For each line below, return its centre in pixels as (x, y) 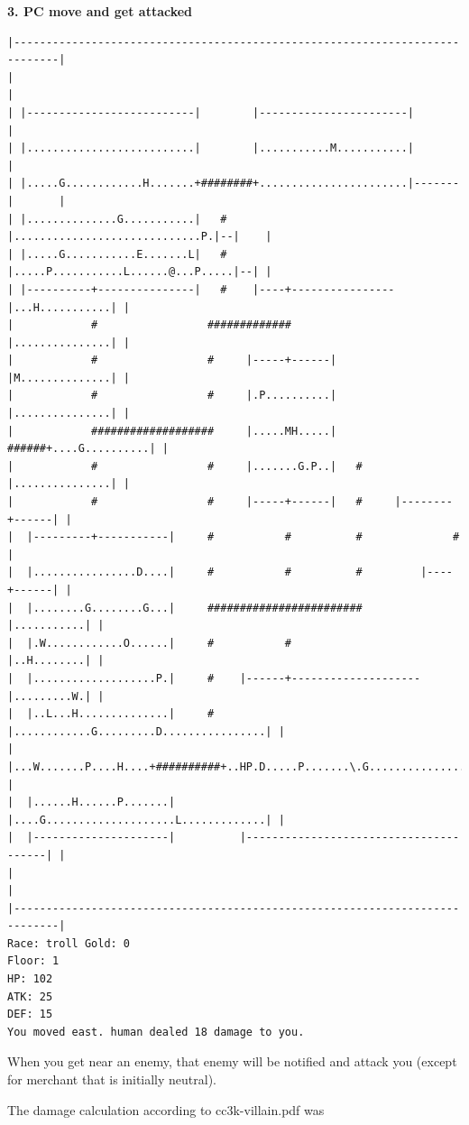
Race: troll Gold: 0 (69, 943)
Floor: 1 (33, 961)
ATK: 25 (30, 996)
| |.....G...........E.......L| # (117, 254)
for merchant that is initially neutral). (112, 1079)
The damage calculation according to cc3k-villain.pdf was (166, 1109)
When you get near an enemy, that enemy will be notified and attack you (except (232, 1061)
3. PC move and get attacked (100, 11)
